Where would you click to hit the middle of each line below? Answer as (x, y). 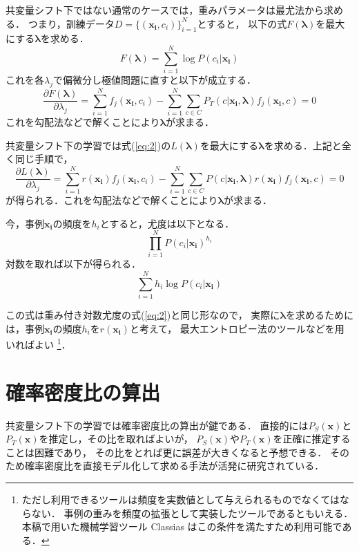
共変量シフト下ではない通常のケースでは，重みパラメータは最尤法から (165, 10)
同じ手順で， (44, 159)
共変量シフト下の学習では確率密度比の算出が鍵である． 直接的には (157, 425)
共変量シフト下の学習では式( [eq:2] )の (88, 145)
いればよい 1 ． (38, 343)
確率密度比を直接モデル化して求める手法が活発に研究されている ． (174, 466)
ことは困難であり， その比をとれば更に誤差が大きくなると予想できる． (166, 452)
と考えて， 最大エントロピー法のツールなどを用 (237, 328)
